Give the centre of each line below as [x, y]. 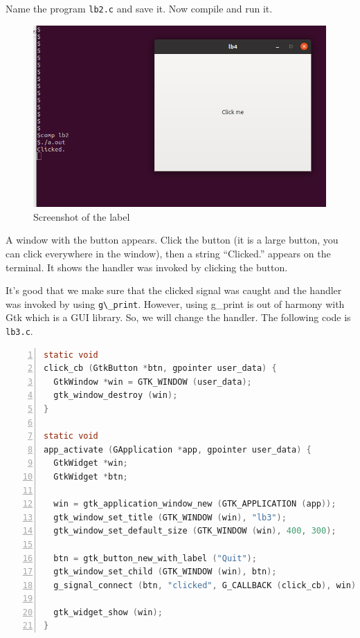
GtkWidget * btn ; [91, 476]
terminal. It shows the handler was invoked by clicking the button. [147, 267]
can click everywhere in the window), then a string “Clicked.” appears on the [168, 253]
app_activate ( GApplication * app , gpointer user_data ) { [178, 449]
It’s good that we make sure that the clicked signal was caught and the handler [174, 290]
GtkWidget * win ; [91, 463]
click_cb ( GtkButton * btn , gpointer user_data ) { [160, 368]
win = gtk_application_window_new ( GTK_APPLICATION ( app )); [195, 504]
